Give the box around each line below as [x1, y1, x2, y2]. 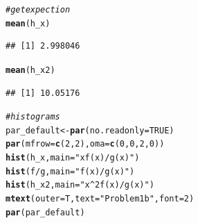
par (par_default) [6, 207, 85, 217]
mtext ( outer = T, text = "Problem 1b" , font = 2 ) [6, 194, 195, 204]
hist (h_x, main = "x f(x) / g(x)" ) [6, 153, 140, 163]
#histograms [6, 112, 60, 122]
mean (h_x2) [6, 65, 55, 75]
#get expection [6, 5, 71, 15]
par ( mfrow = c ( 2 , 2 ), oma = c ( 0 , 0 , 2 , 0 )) [6, 139, 165, 149]
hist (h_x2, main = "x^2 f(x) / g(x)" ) [6, 180, 154, 190]
